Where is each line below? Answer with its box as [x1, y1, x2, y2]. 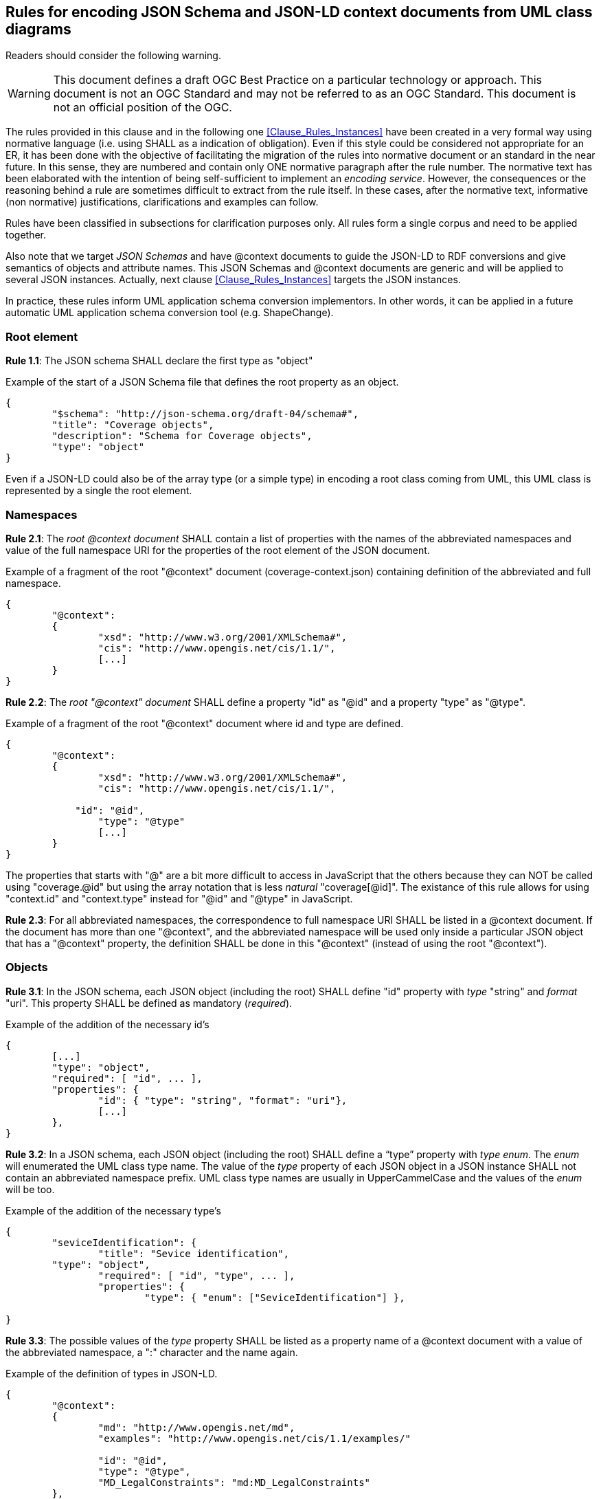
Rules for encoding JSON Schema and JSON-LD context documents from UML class [5, 3, 593, 21]
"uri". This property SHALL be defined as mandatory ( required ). [5, 997, 293, 1009]
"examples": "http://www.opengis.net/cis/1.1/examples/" [98, 1432, 411, 1444]
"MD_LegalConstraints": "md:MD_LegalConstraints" [98, 1476, 371, 1488]
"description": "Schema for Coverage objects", [52, 430, 313, 442]
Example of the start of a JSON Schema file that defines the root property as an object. [5, 376, 399, 388]
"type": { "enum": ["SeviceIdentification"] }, [144, 1291, 405, 1303]
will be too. [5, 1183, 55, 1195]
